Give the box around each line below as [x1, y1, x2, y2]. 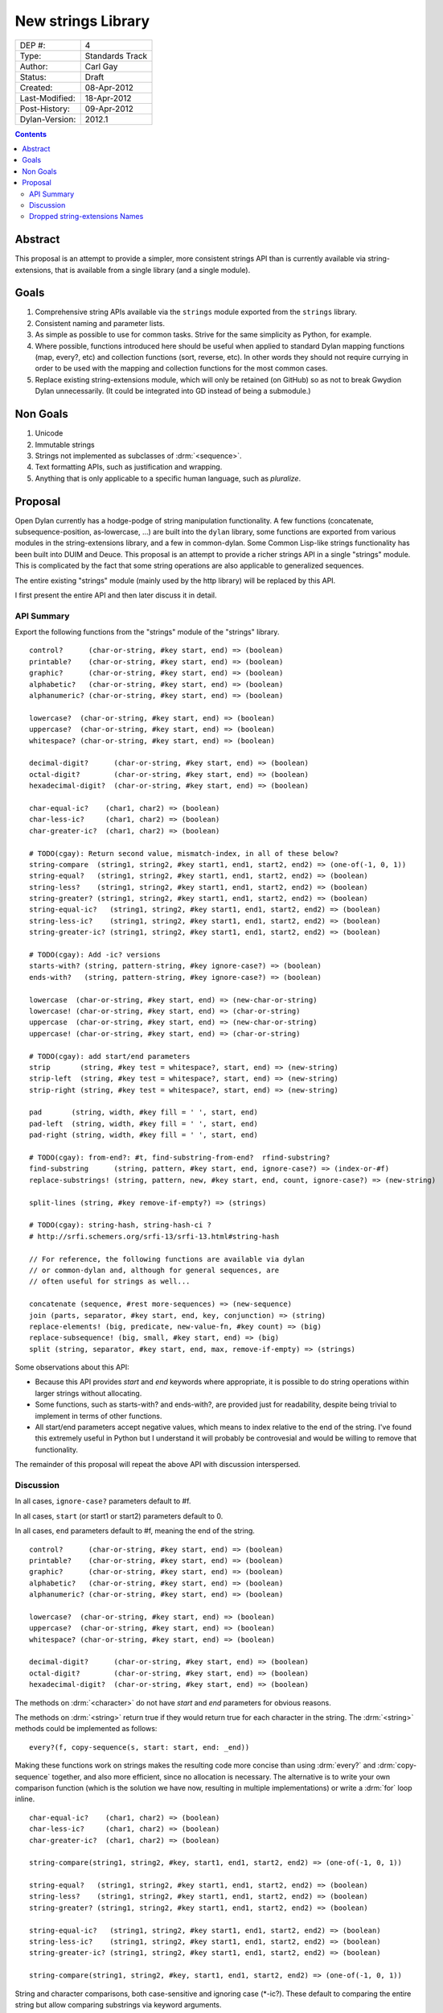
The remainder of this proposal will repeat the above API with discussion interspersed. [14, 1460, 301, 1469]
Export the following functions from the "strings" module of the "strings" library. [14, 627, 280, 637]
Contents [14, 129, 47, 138]
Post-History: [19, 103, 70, 114]
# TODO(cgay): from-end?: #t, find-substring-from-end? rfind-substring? [29, 1153, 330, 1163]
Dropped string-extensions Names [29, 212, 144, 221]
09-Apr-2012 [84, 103, 134, 114]
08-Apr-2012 [84, 81, 134, 93]
